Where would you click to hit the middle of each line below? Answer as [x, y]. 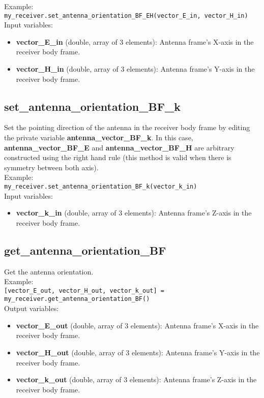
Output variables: [32, 308]
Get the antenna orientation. [49, 271]
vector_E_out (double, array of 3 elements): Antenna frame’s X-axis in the [137, 325]
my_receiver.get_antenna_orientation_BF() [77, 299]
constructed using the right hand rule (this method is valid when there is [118, 157]
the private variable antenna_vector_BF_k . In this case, [99, 137]
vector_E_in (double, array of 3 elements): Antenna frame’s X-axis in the [135, 41]
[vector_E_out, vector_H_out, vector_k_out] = [84, 290]
